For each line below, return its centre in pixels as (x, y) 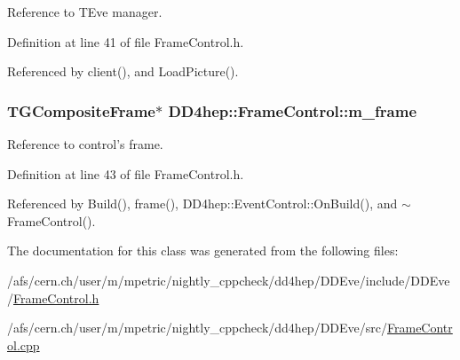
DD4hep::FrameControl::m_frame (293, 110)
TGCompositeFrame (81, 110)
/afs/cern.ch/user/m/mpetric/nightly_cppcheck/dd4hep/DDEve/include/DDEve (229, 280)
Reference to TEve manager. (85, 12)
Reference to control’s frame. (85, 144)
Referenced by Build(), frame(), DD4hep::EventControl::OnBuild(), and (202, 203)
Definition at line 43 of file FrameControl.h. (126, 173)
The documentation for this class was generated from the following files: (203, 250)
